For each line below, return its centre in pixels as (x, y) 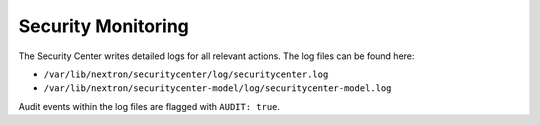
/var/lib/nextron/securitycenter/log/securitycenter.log (186, 74)
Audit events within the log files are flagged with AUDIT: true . (149, 106)
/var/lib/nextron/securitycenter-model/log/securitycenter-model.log (217, 88)
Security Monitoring (104, 26)
